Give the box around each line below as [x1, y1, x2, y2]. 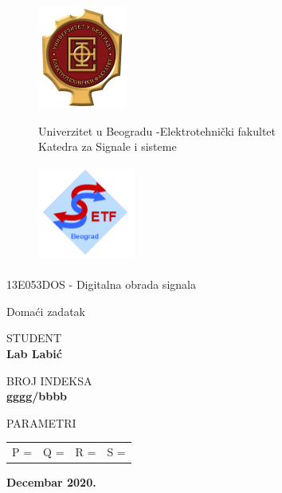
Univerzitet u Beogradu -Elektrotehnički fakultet [38, 122, 276, 139]
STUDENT [6, 329, 62, 346]
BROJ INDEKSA [6, 372, 92, 388]
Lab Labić [6, 345, 62, 362]
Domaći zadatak [6, 302, 85, 319]
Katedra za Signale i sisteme [38, 138, 177, 155]
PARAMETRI [6, 414, 76, 431]
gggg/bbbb [6, 388, 68, 404]
